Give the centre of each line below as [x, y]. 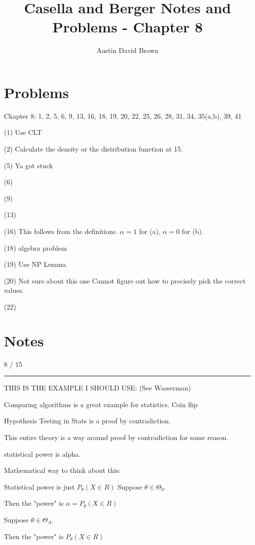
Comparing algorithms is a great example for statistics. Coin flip [101, 404]
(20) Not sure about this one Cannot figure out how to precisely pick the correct [125, 280]
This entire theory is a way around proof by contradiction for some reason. [116, 437]
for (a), [150, 231]
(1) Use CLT [23, 132]
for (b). [192, 231]
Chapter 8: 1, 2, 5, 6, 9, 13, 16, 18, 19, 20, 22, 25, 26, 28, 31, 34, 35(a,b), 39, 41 [123, 116]
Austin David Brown [127, 50]
